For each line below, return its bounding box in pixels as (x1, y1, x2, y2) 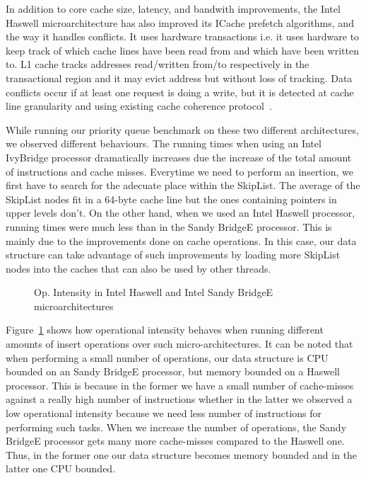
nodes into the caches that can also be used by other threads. (6, 261, 271, 275)
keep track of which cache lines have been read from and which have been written (6, 42, 359, 57)
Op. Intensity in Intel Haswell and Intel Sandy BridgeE (34, 285, 273, 300)
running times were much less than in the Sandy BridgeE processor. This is (6, 219, 332, 234)
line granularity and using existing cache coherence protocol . (6, 98, 272, 113)
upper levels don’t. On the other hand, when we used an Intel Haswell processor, (6, 205, 355, 220)
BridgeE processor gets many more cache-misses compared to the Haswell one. (6, 433, 345, 448)
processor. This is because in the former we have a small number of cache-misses (6, 377, 354, 392)
